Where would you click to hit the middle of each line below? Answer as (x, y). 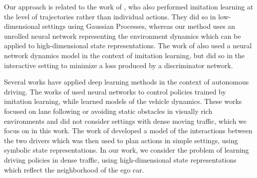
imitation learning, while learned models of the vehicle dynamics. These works (123, 101)
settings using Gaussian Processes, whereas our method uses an (139, 26)
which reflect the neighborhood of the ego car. (74, 169)
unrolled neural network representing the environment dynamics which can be (123, 36)
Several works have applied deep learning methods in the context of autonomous (127, 82)
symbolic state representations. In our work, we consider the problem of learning (127, 150)
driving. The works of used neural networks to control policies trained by (115, 91)
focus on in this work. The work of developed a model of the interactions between (128, 131)
